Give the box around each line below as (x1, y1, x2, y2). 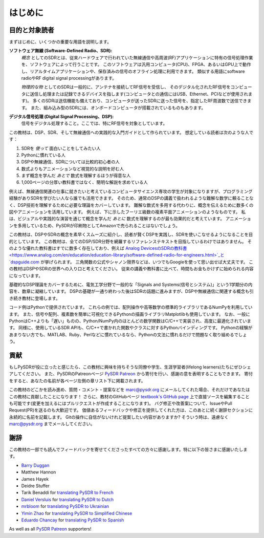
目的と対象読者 (9, 26, 54, 34)
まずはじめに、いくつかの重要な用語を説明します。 (9, 39, 112, 45)
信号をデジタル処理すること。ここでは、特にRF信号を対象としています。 (21, 120, 168, 127)
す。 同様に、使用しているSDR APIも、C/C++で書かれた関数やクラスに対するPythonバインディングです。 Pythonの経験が (9, 325, 253, 331)
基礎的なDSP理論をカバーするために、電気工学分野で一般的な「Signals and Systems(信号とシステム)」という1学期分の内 (9, 281, 253, 287)
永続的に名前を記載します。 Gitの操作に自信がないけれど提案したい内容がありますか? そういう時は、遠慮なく (9, 414, 229, 420)
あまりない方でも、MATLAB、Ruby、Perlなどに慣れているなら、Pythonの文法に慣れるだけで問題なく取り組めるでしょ (9, 331, 247, 337)
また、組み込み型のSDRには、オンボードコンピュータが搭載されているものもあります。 (30, 105, 206, 110)
